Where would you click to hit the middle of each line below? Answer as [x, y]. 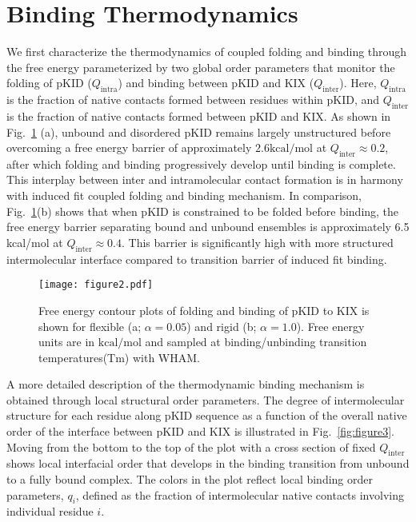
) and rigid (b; [222, 326]
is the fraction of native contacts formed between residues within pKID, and [193, 100]
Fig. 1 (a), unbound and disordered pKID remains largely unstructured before [199, 131]
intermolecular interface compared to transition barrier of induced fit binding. [197, 259]
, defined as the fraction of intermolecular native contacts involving [240, 494]
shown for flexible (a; [90, 326]
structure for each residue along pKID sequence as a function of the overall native [207, 415]
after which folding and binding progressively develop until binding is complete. [201, 163]
